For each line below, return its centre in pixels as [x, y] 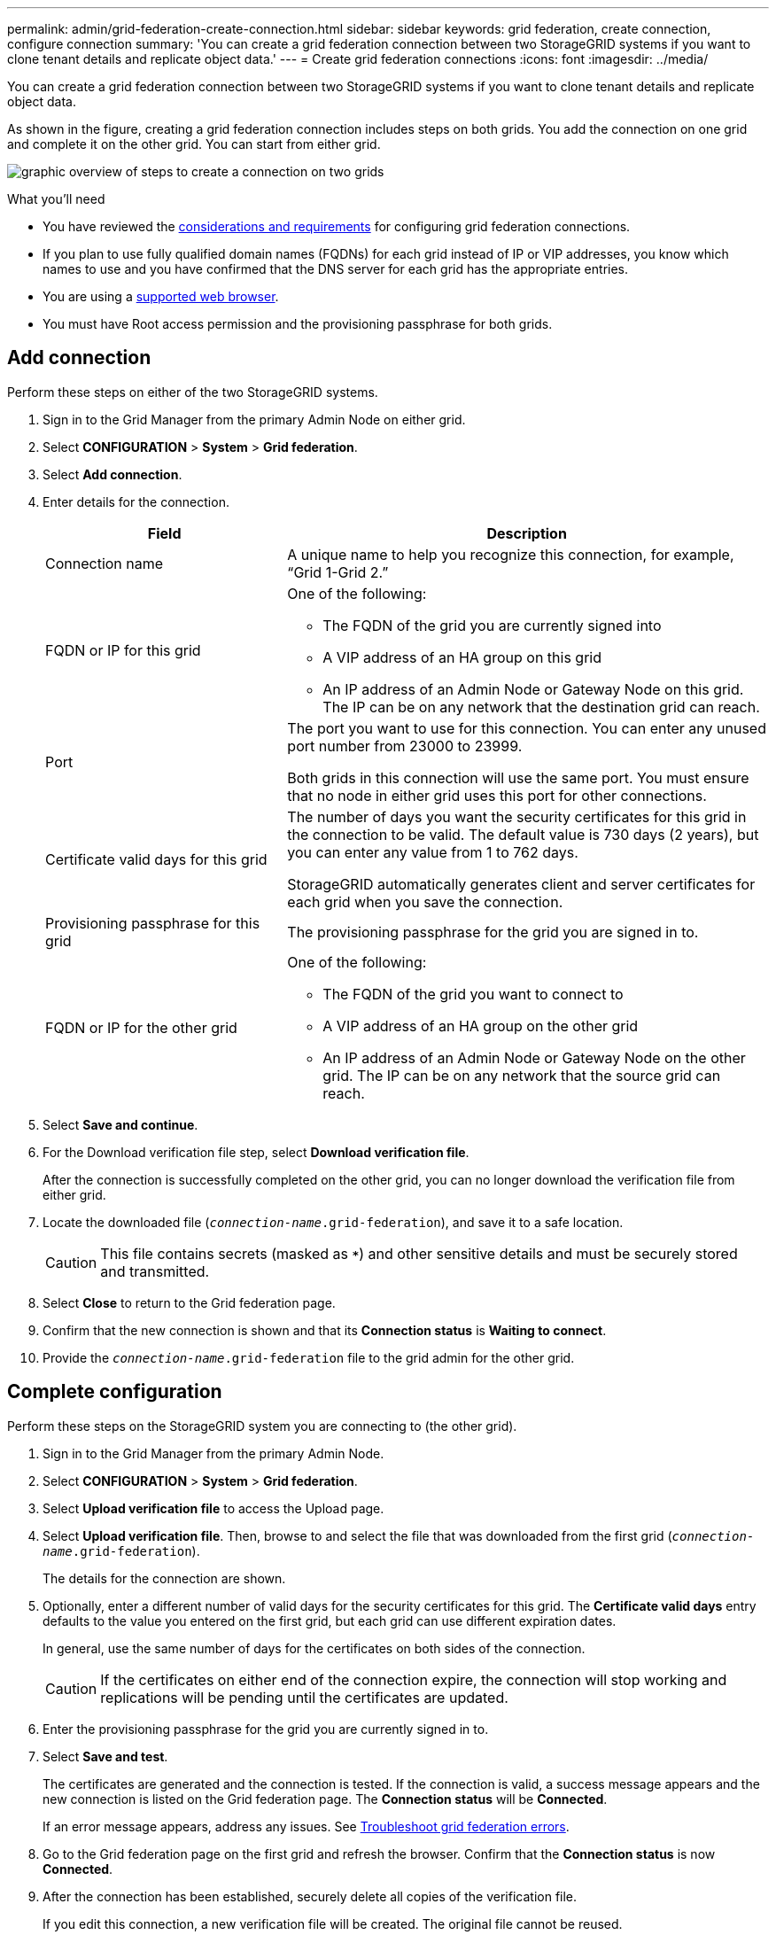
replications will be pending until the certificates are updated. [304, 1697]
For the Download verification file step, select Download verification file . [256, 1152]
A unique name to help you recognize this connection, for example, [511, 554]
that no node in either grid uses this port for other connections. [497, 795]
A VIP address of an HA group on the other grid [481, 1026]
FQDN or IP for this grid [123, 650]
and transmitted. [155, 1271]
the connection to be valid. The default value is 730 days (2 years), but [523, 834]
